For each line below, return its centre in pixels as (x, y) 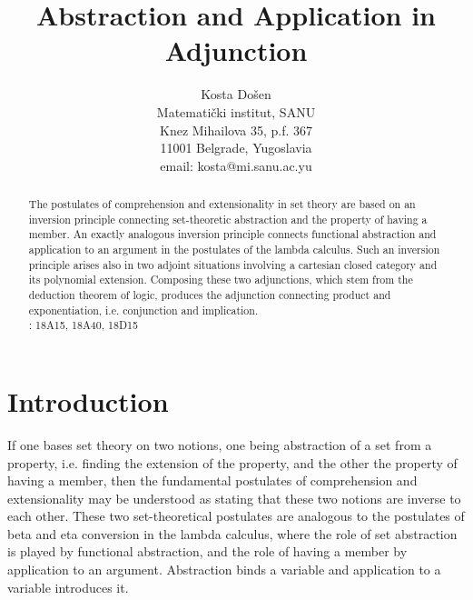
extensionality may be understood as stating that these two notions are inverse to (234, 498)
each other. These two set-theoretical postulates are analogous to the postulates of (236, 516)
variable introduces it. (68, 587)
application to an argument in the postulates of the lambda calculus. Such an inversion (234, 250)
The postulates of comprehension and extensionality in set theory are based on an (222, 204)
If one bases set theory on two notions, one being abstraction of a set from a (220, 444)
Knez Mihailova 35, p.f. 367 (236, 130)
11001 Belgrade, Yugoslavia (236, 148)
